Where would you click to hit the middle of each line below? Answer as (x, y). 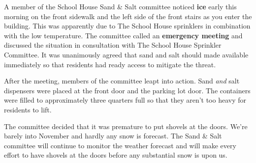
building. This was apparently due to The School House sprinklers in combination (127, 26)
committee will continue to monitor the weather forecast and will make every (120, 145)
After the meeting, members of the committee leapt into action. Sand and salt (122, 81)
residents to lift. (28, 109)
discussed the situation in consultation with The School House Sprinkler (113, 45)
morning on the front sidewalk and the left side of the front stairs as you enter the (128, 16)
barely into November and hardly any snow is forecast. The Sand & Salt (113, 136)
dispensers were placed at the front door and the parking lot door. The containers (127, 90)
